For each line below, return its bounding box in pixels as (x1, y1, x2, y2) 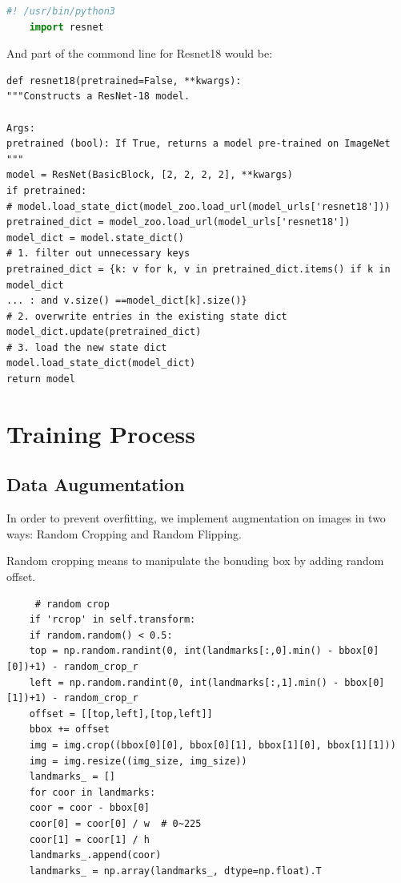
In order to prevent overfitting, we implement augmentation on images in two (6, 510, 386, 526)
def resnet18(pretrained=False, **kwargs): (6, 75, 242, 87)
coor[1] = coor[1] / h (29, 833, 150, 845)
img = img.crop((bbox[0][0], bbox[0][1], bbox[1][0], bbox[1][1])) (29, 739, 396, 751)
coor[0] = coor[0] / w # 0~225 (29, 817, 202, 829)
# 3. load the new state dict (6, 341, 167, 353)
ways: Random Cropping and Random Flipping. (6, 525, 242, 542)
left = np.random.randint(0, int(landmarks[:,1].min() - (29, 676, 339, 688)
